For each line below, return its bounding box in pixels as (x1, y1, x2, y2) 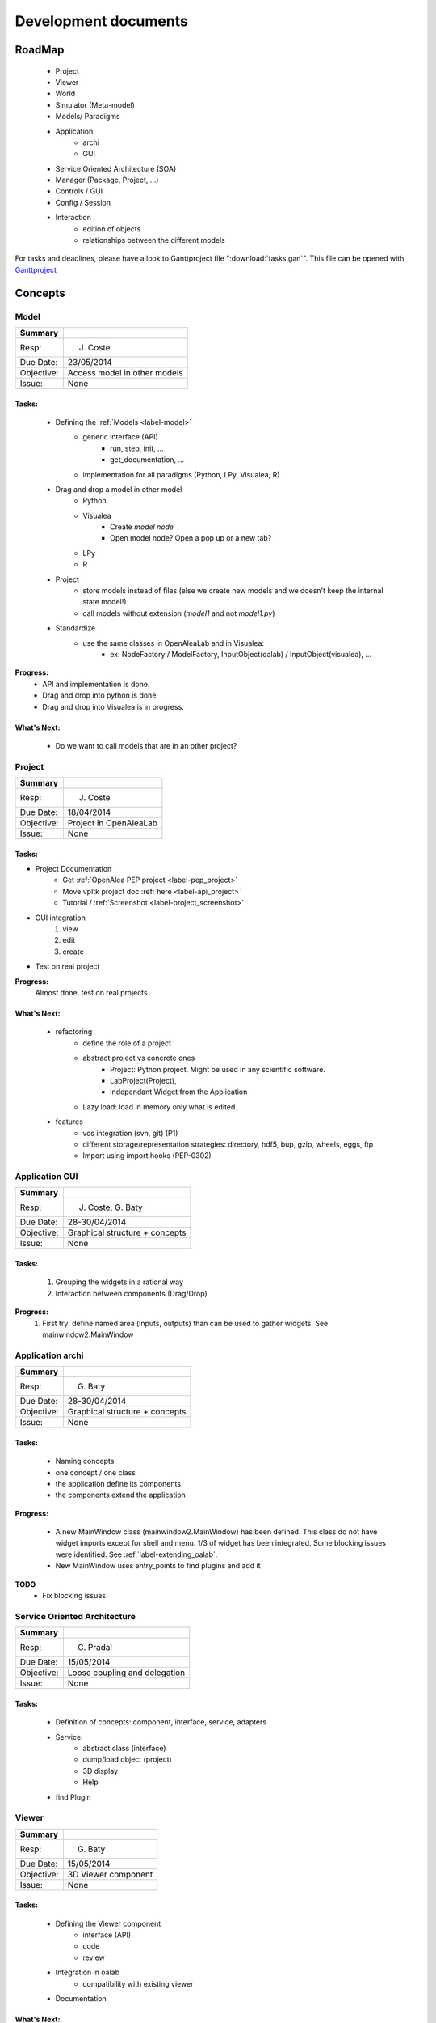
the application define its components (55, 1478, 182, 1488)
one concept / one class (55, 1467, 136, 1477)
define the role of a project (82, 1038, 172, 1048)
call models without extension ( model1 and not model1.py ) (82, 608, 275, 618)
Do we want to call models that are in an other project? (55, 740, 237, 750)
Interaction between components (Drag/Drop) (55, 1288, 208, 1298)
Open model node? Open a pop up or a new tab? (110, 533, 272, 543)
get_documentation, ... (110, 455, 185, 464)
